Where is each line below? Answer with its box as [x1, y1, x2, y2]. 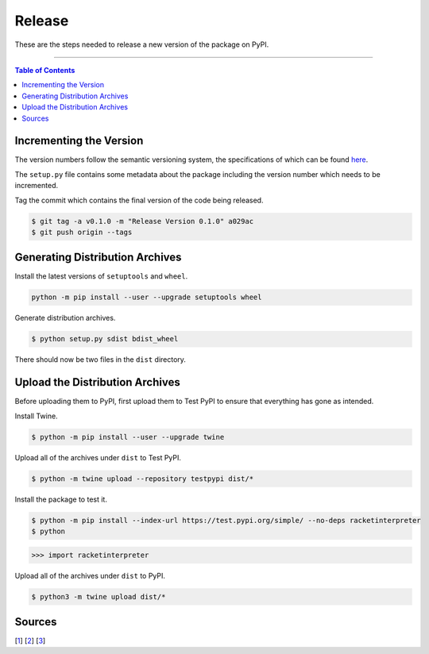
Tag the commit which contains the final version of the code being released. [14, 195, 264, 205]
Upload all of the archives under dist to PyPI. [14, 571, 166, 580]
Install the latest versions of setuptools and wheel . [14, 271, 188, 281]
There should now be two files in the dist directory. [14, 355, 187, 364]
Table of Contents [14, 65, 75, 75]
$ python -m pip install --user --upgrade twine [31, 433, 225, 441]
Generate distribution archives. [14, 314, 116, 323]
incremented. [14, 181, 59, 190]
